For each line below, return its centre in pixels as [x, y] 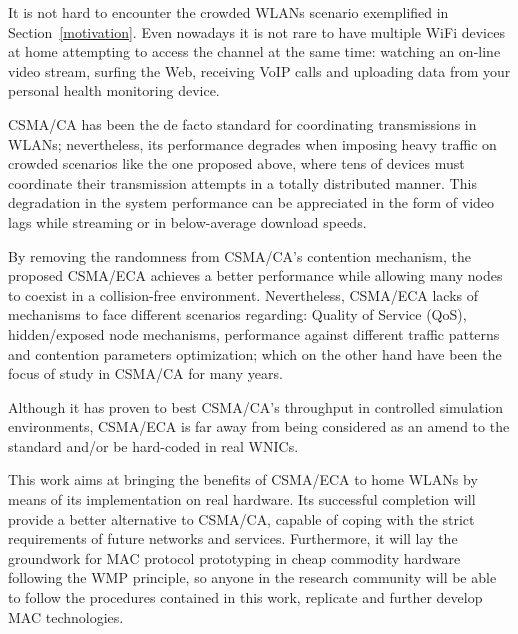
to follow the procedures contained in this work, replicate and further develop [245, 597]
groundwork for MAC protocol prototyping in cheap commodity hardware [234, 557]
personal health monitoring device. [114, 90]
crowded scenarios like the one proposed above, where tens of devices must [236, 163]
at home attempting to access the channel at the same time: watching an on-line [254, 51]
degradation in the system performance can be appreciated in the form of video [251, 202]
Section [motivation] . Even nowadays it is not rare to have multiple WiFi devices [256, 31]
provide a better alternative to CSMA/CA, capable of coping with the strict [241, 518]
